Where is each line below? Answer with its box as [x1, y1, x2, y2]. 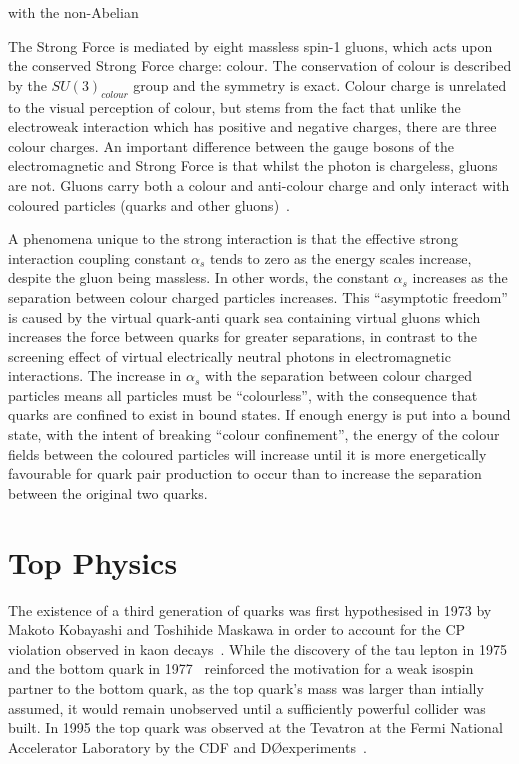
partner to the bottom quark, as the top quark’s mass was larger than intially [8, 677, 484, 698]
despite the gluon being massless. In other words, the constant [8, 267, 389, 288]
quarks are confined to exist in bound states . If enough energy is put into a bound [8, 404, 511, 425]
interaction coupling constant [8, 247, 187, 268]
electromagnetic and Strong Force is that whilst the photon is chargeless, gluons [8, 155, 498, 176]
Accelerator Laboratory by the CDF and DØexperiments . [8, 736, 367, 757]
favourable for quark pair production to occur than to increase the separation [8, 463, 482, 484]
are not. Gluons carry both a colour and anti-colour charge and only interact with [8, 174, 510, 195]
